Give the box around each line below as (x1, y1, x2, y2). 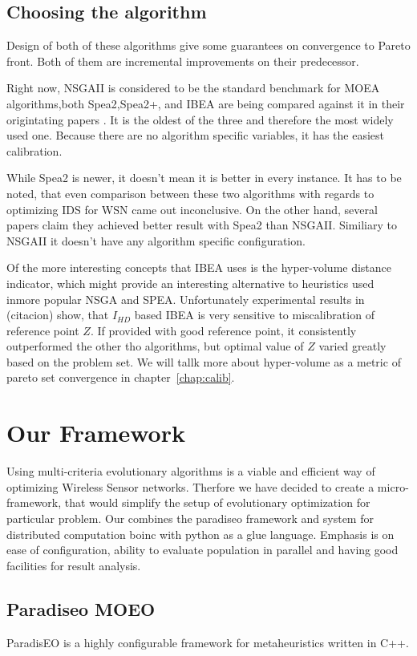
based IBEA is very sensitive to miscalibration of (134, 306, 374, 323)
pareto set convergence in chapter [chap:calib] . (6, 369, 235, 386)
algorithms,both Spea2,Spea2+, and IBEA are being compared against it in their (6, 95, 405, 111)
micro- (377, 478, 409, 495)
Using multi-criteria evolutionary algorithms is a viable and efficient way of (6, 463, 375, 480)
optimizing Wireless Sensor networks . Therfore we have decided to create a (6, 478, 374, 495)
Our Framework (6, 416, 185, 449)
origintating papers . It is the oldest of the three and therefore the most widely (6, 111, 394, 128)
